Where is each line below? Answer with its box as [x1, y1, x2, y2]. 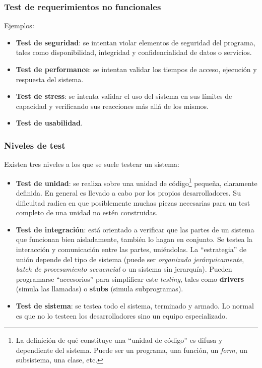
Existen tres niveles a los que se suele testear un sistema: [4, 159, 179, 169]
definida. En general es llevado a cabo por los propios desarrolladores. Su [16, 188, 241, 198]
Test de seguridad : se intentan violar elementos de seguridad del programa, [16, 37, 255, 47]
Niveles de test [4, 139, 65, 151]
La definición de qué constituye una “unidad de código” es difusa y [16, 335, 223, 345]
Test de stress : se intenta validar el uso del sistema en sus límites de [16, 91, 232, 101]
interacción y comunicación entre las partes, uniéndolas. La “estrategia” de [16, 244, 246, 254]
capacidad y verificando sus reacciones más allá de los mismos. [16, 100, 209, 111]
